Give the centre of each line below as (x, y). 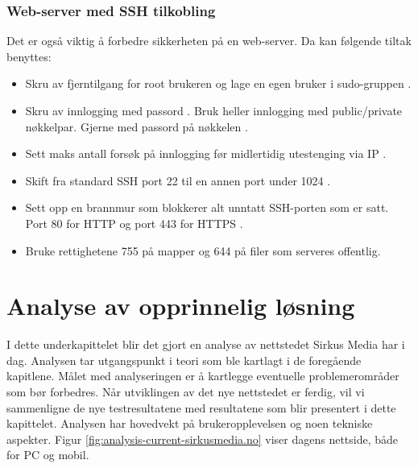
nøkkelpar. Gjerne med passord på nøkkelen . (137, 126)
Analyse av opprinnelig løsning (181, 306)
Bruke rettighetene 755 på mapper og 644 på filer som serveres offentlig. (203, 250)
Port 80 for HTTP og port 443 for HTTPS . (134, 223)
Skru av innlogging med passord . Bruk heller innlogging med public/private (214, 110)
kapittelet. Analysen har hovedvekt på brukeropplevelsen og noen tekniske (190, 423)
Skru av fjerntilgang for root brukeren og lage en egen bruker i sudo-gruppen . (218, 83)
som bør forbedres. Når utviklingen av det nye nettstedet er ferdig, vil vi (186, 392)
